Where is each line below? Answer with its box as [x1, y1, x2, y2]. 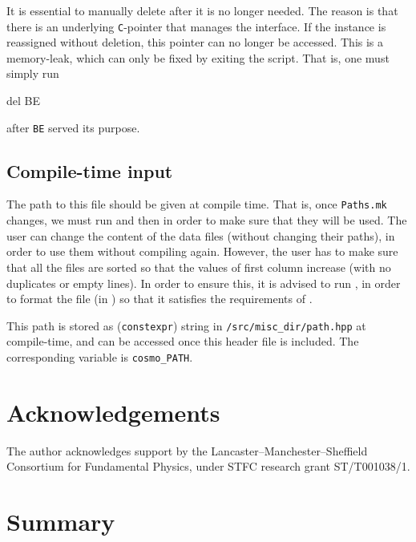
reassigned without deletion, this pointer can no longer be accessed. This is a [6, 34, 384, 51]
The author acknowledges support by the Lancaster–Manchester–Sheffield [6, 442, 368, 459]
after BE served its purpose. [6, 119, 140, 135]
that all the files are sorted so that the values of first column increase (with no [6, 258, 391, 275]
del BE [6, 92, 40, 109]
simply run [6, 65, 59, 82]
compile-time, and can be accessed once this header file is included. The [6, 333, 359, 350]
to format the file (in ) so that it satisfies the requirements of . [6, 290, 313, 307]
